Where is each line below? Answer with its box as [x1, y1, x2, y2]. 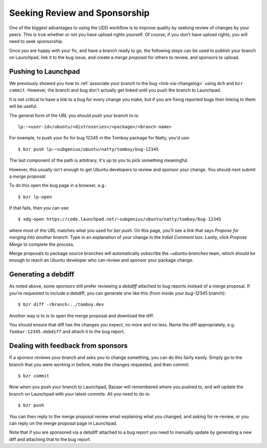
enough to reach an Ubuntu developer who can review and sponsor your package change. [9, 257, 194, 263]
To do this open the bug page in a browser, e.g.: [9, 182, 107, 188]
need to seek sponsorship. [9, 39, 64, 45]
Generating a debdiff [9, 270, 74, 279]
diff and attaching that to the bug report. [9, 436, 91, 442]
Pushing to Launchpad [9, 67, 80, 76]
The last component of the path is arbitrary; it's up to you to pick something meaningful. [9, 157, 189, 163]
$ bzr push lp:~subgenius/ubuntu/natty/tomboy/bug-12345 [18, 146, 159, 152]
